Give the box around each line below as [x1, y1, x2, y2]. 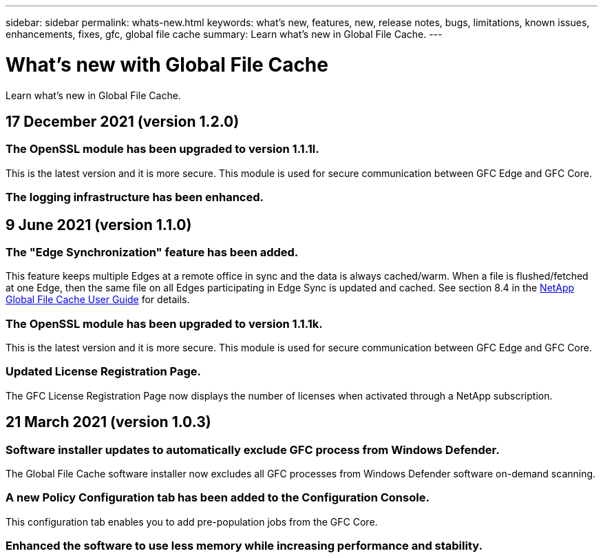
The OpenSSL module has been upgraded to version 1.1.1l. [6, 142, 319, 156]
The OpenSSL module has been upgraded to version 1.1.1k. [6, 316, 323, 331]
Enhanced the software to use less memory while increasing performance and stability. [6, 539, 483, 553]
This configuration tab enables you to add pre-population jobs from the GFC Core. [6, 515, 378, 528]
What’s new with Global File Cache [6, 52, 328, 76]
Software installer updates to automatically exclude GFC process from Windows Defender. [6, 442, 500, 457]
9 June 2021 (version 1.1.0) [6, 216, 192, 234]
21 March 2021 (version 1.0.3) [6, 413, 211, 431]
